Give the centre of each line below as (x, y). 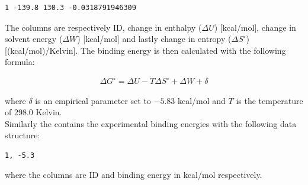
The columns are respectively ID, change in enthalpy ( (103, 27)
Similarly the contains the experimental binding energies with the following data (151, 123)
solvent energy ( (34, 39)
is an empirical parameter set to (93, 100)
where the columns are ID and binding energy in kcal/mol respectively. (134, 175)
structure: (23, 135)
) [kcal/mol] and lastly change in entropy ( (154, 39)
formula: (20, 62)
